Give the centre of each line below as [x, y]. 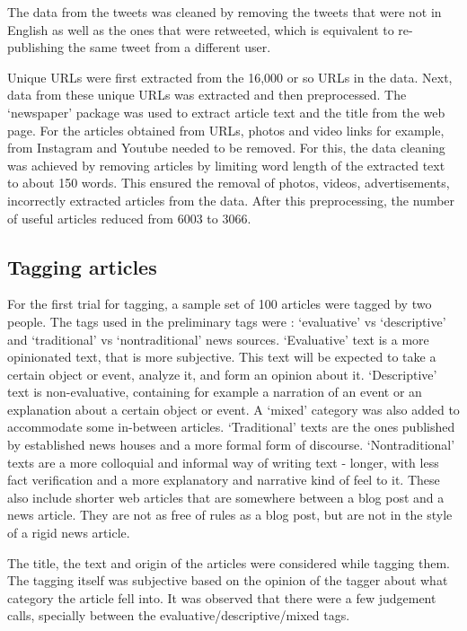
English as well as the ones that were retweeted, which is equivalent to [201, 29]
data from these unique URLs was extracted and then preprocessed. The [207, 95]
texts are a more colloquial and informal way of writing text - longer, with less [223, 462]
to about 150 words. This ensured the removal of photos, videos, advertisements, [229, 183]
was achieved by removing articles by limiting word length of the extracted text [226, 165]
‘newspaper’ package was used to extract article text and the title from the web [226, 112]
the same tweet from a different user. [169, 47]
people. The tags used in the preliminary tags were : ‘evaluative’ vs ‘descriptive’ [227, 321]
